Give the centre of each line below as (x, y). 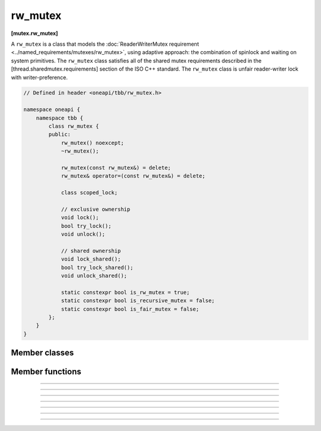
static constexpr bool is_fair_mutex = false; (130, 309)
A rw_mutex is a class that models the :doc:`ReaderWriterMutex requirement (105, 44)
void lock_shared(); (91, 259)
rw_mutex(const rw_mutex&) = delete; (116, 168)
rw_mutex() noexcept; (92, 143)
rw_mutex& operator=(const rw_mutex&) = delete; (133, 176)
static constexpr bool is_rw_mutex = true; (125, 292)
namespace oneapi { (52, 110)
